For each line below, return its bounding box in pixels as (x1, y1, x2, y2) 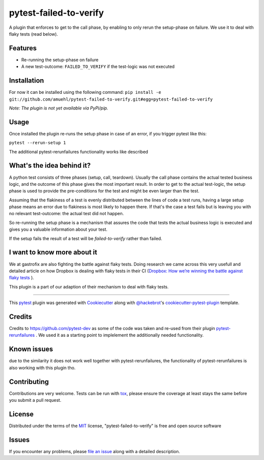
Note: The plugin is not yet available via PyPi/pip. (9, 105, 109, 111)
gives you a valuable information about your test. (9, 226, 108, 232)
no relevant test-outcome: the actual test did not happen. (9, 211, 124, 217)
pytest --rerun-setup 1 (9, 140, 66, 146)
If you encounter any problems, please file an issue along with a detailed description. (9, 448, 180, 454)
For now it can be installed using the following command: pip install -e (9, 89, 161, 95)
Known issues (9, 345, 53, 353)
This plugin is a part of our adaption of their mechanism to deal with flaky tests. (9, 284, 169, 289)
